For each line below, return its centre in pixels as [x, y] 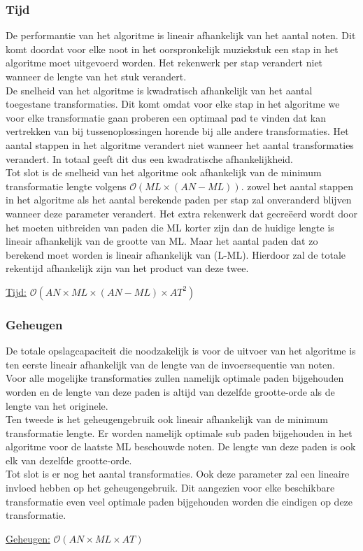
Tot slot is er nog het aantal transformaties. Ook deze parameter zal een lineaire [178, 474]
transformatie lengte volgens [66, 186]
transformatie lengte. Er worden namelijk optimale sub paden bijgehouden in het [179, 432]
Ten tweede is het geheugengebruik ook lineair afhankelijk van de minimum [167, 419]
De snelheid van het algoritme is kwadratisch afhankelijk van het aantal [159, 90]
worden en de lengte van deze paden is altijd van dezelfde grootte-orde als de [170, 391]
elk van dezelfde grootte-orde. [69, 460]
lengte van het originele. [57, 405]
